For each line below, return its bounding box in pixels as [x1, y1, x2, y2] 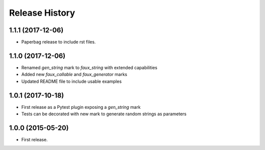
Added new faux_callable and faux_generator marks [21, 72, 128, 77]
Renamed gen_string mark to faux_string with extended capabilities [21, 64, 158, 71]
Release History [9, 7, 76, 18]
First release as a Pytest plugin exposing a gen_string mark [21, 104, 141, 110]
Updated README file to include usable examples [21, 78, 122, 84]
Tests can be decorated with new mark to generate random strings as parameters [21, 111, 186, 117]
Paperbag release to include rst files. [21, 39, 96, 45]
